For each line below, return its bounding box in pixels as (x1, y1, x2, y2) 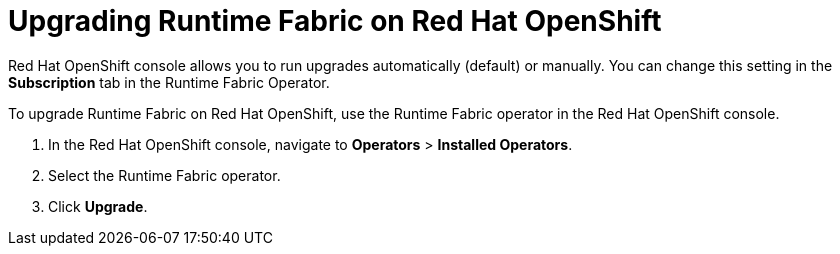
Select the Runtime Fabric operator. (48, 166, 281, 184)
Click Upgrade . (48, 197, 148, 215)
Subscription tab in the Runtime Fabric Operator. (8, 73, 330, 91)
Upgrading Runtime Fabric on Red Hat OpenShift (8, 4, 662, 38)
